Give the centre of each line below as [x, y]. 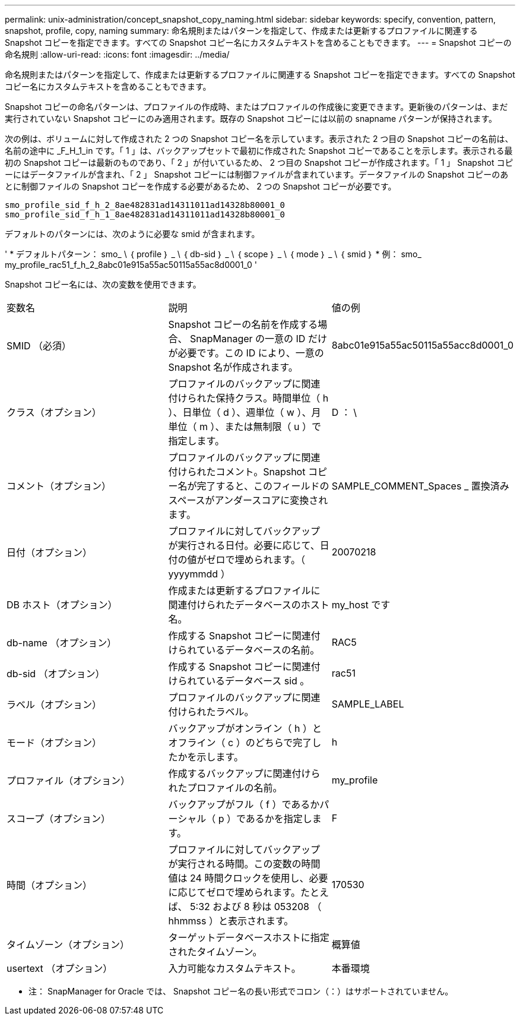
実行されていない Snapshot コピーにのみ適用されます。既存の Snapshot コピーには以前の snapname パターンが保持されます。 [251, 119]
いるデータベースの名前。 [263, 650]
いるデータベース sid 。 [258, 681]
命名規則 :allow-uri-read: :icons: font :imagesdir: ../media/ [117, 54]
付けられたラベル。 [211, 712]
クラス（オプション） [54, 412]
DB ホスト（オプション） [62, 605]
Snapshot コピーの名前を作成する [243, 324]
